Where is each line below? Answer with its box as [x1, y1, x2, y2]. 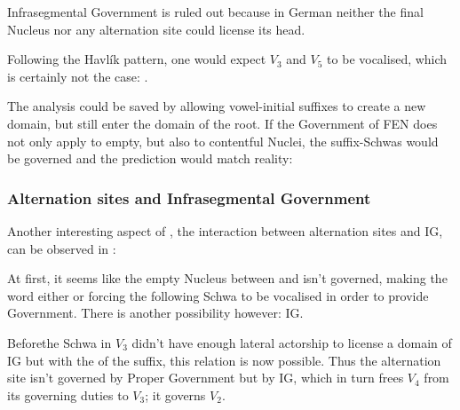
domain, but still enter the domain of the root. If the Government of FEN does [7, 114, 438, 132]
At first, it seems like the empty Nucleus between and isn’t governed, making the [7, 269, 448, 288]
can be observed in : [7, 239, 116, 257]
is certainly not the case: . [7, 67, 148, 85]
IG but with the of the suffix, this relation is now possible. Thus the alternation [7, 351, 441, 369]
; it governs [145, 385, 206, 404]
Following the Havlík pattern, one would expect [7, 50, 266, 68]
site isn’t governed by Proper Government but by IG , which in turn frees [7, 368, 404, 387]
